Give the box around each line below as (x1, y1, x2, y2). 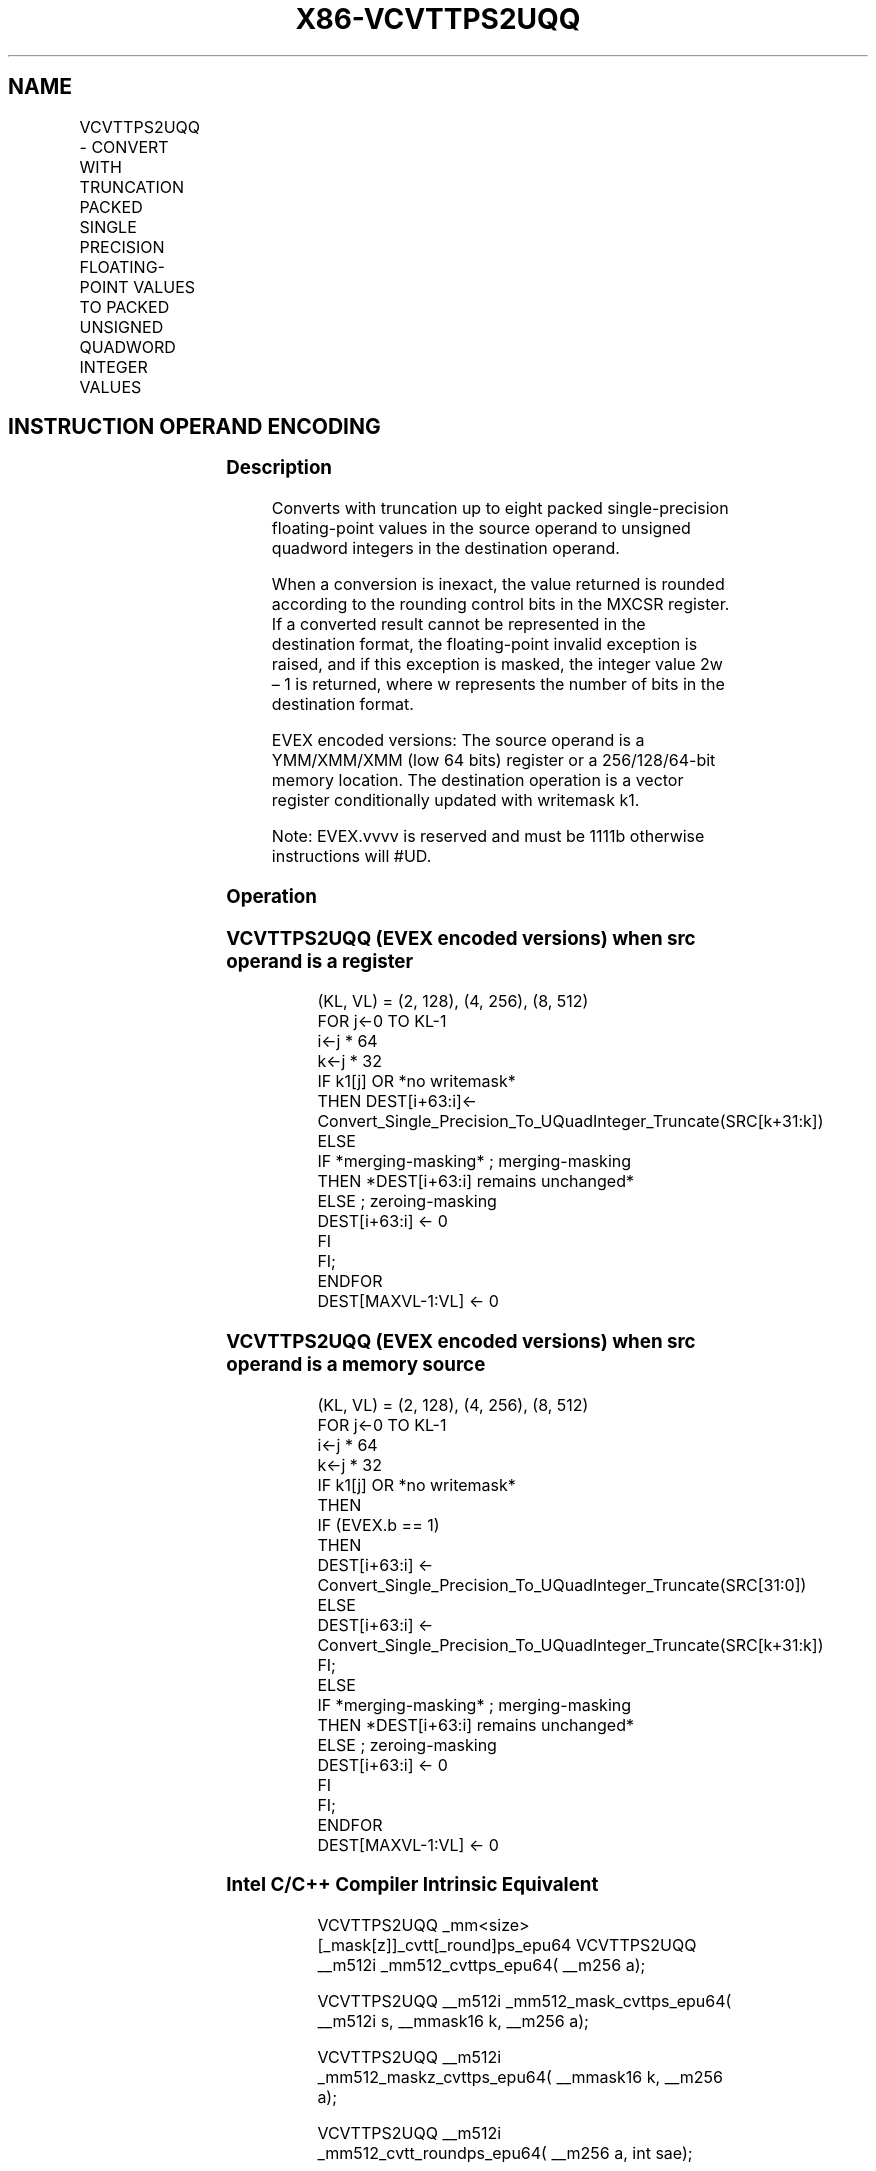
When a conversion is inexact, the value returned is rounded (271, 574, 725, 595)
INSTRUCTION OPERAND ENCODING (8, 414, 381, 440)
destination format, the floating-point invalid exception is (271, 634, 698, 655)
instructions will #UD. (271, 846, 432, 867)
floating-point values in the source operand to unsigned (271, 518, 691, 539)
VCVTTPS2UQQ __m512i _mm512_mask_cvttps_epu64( (317, 1991, 732, 2012)
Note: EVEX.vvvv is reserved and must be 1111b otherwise (271, 826, 705, 847)
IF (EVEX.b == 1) (317, 1514, 440, 1535)
